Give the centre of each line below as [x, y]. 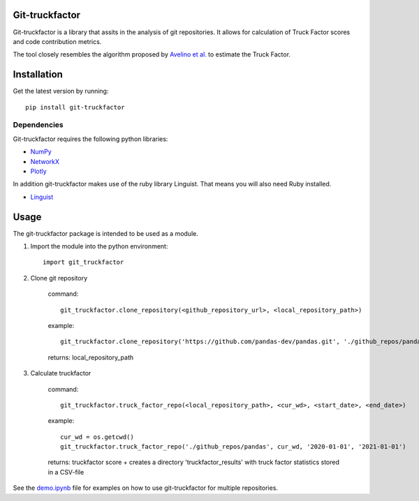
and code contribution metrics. [57, 41]
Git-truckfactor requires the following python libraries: [90, 139]
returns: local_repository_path [91, 357]
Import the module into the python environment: [99, 246]
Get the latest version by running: [61, 91]
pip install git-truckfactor [75, 107]
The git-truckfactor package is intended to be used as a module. [105, 233]
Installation [38, 74]
